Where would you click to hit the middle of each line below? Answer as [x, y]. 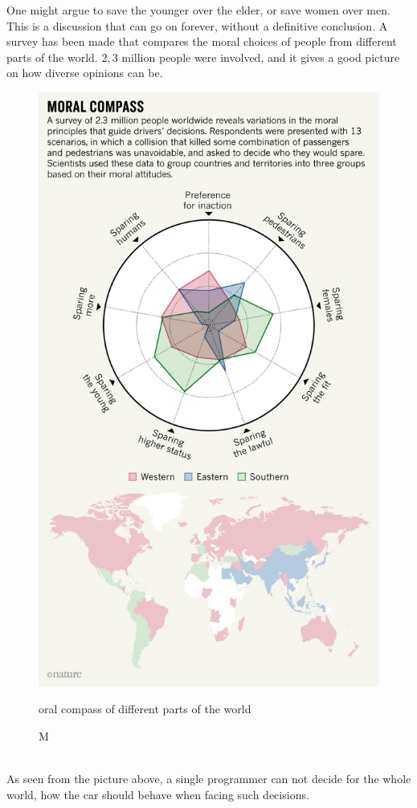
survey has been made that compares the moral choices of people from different [202, 41]
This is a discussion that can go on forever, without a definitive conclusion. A [197, 25]
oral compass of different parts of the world [145, 709]
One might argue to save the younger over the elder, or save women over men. [198, 10]
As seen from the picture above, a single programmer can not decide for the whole [209, 778]
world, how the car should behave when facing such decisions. [158, 794]
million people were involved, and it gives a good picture [261, 57]
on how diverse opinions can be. [85, 73]
